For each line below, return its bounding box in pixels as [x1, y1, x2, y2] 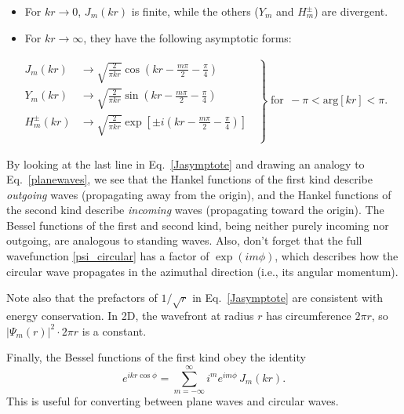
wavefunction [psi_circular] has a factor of [6, 248, 209, 264]
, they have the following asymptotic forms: [83, 29, 292, 45]
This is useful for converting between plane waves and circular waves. [6, 392, 339, 409]
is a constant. [82, 322, 147, 339]
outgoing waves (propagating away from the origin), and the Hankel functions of [6, 186, 391, 202]
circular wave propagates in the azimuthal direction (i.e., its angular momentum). [6, 263, 399, 279]
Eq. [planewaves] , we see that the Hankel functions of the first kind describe [6, 171, 373, 187]
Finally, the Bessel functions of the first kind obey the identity [6, 349, 306, 365]
